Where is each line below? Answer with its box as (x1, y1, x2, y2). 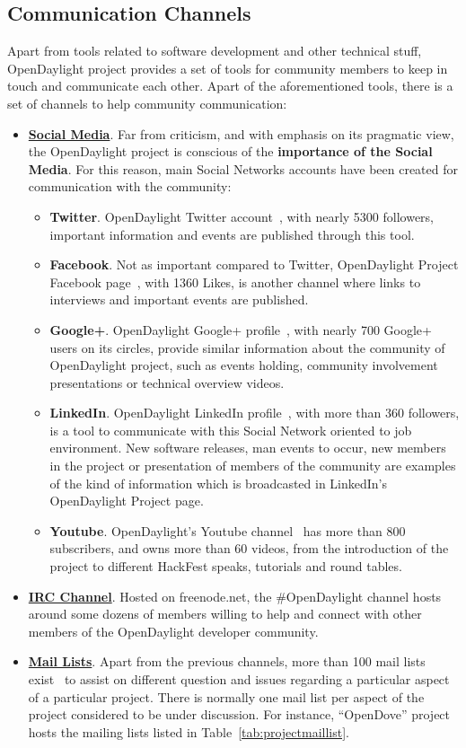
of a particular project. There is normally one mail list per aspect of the (28, 687, 425, 706)
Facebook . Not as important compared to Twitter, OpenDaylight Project (49, 255, 459, 274)
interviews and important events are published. (49, 290, 309, 309)
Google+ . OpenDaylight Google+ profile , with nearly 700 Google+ (49, 320, 432, 339)
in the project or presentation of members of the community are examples (49, 456, 456, 475)
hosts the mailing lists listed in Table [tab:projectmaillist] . (28, 722, 349, 741)
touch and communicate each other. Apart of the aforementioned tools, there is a (7, 76, 453, 95)
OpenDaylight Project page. (49, 491, 204, 510)
